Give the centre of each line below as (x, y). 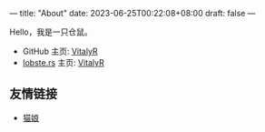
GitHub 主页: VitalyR (60, 51)
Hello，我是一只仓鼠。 (51, 32)
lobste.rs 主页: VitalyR (63, 62)
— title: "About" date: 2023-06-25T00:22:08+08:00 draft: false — (132, 13)
